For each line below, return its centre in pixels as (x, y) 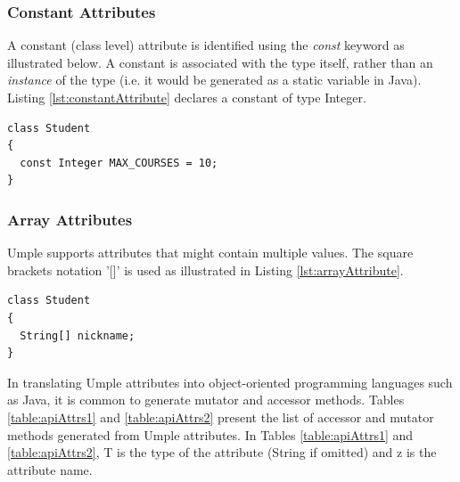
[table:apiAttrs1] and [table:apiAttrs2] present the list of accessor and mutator (221, 417)
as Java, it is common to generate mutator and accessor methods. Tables (206, 400)
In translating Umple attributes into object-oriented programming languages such (230, 382)
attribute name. (50, 469)
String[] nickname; (78, 335)
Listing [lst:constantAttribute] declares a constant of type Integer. (187, 97)
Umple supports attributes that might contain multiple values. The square (210, 253)
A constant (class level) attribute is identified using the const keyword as (206, 45)
